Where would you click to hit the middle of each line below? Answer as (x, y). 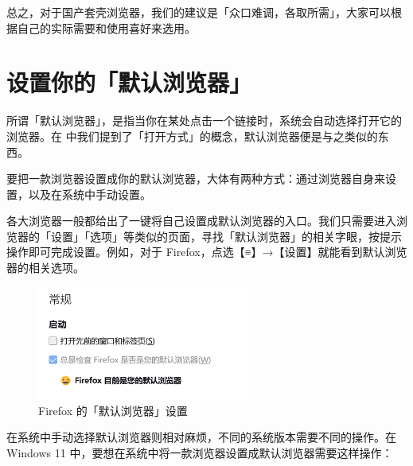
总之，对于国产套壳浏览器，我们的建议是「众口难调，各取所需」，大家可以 (199, 12)
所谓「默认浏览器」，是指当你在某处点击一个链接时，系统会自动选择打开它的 (204, 120)
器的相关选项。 (45, 268)
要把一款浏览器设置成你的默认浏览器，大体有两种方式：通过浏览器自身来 (196, 179)
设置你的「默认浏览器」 (129, 82)
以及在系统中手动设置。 (90, 194)
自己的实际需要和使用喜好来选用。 (106, 27)
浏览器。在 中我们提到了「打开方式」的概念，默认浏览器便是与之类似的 (192, 136)
